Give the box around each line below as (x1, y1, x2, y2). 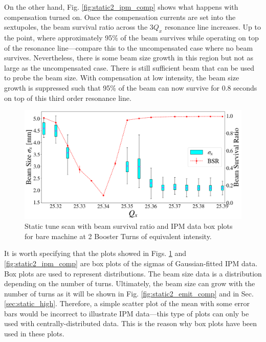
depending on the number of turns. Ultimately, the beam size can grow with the (4, 278, 255, 289)
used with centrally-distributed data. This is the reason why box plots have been (4, 318, 257, 329)
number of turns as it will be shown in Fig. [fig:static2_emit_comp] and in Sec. (4, 288, 254, 298)
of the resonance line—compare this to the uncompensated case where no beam (4, 42, 253, 53)
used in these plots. (4, 328, 64, 339)
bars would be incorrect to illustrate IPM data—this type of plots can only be (4, 308, 249, 318)
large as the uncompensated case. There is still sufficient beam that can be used (4, 62, 254, 73)
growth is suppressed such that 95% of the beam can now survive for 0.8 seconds (4, 82, 257, 93)
